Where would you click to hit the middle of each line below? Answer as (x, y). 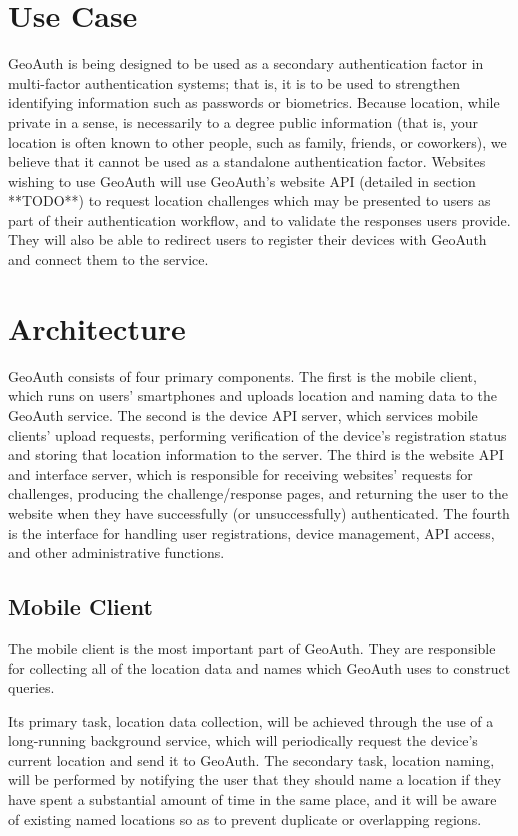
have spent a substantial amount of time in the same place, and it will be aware (252, 799)
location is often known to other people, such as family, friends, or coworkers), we (257, 141)
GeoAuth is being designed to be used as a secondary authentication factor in (246, 63)
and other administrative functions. (116, 552)
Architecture (97, 327)
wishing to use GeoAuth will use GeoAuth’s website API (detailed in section (242, 180)
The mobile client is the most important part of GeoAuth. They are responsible (252, 647)
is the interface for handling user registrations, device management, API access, (251, 532)
